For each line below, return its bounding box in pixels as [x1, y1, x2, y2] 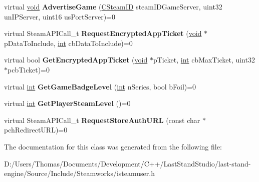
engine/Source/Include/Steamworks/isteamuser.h [4, 168, 155, 178]
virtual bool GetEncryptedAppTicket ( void [4, 54, 148, 65]
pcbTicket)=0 [8, 64, 50, 74]
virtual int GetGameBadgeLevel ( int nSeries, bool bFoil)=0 [4, 81, 196, 91]
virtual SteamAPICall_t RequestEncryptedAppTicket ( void [4, 28, 202, 38]
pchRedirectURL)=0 [4, 124, 68, 135]
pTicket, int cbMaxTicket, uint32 [153, 54, 255, 65]
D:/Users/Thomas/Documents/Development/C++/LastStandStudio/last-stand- [4, 158, 251, 168]
